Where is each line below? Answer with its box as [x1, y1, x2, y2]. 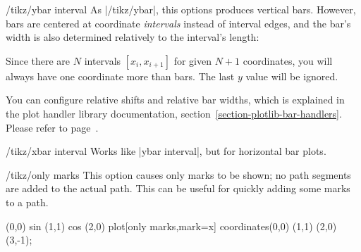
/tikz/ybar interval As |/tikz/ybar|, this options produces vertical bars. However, [6, 2, 356, 16]
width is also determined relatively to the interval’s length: [6, 30, 259, 44]
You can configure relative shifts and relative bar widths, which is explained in [6, 92, 345, 107]
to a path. [6, 194, 49, 209]
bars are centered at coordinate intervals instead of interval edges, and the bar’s [6, 15, 351, 30]
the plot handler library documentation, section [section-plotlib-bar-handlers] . [6, 106, 342, 120]
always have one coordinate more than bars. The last [6, 68, 235, 83]
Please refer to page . [6, 120, 99, 134]
